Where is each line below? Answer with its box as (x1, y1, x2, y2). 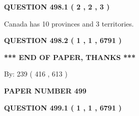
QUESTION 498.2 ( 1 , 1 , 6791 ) (4, 35, 122, 45)
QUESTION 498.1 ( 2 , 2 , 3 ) (4, 1, 110, 11)
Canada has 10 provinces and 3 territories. (4, 18, 134, 28)
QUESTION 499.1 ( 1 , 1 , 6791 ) (4, 102, 122, 112)
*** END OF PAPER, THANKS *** (4, 51, 135, 62)
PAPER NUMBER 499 (4, 85, 86, 95)
